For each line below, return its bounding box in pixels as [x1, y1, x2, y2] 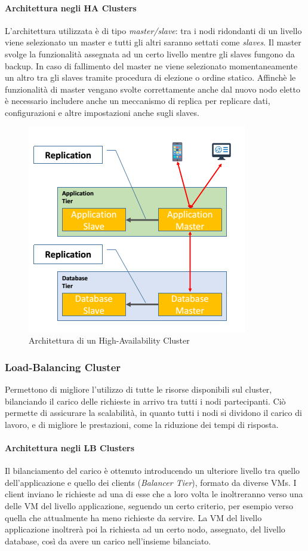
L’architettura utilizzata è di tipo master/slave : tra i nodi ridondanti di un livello [5, 24, 302, 36]
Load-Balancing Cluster [5, 359, 121, 374]
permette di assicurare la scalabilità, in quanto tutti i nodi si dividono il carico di [5, 406, 302, 419]
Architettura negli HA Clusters [5, 1, 137, 14]
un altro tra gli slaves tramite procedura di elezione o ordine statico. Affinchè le [5, 71, 296, 84]
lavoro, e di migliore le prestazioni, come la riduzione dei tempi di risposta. [5, 418, 279, 430]
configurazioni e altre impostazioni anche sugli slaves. [5, 106, 199, 118]
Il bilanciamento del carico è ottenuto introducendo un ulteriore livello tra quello [5, 464, 300, 477]
